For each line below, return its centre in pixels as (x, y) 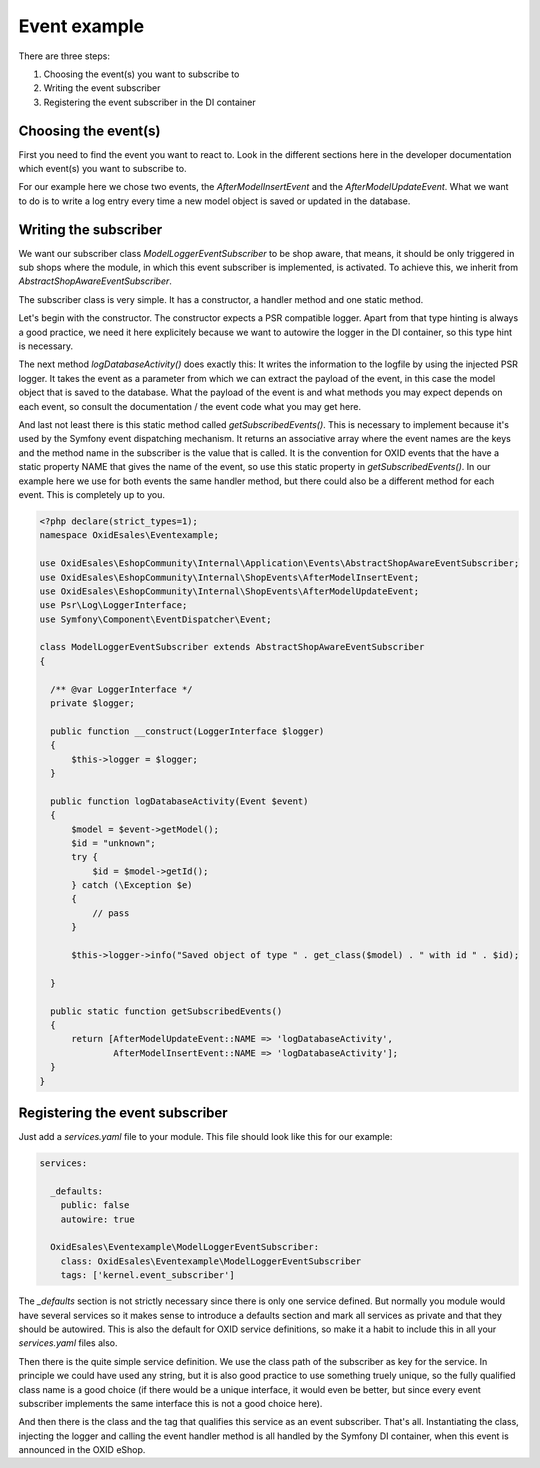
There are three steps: (64, 56)
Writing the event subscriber (102, 88)
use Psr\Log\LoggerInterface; (113, 605)
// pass (110, 913)
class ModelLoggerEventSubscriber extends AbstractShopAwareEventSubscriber (232, 647)
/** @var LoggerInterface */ (122, 689)
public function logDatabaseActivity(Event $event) (179, 801)
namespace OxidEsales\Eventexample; (129, 535)
